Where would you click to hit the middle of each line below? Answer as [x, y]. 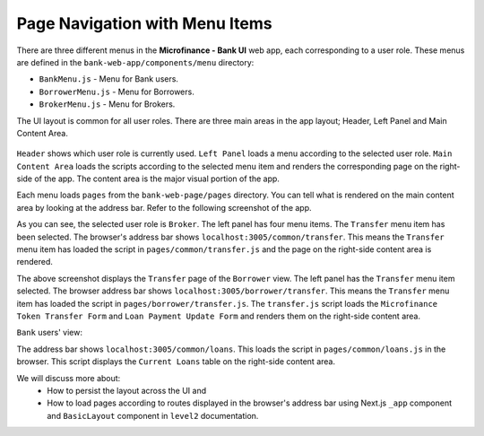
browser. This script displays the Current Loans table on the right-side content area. [176, 362]
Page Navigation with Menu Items [144, 23]
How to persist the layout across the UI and [126, 390]
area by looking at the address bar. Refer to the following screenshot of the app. [164, 207]
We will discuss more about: [69, 378]
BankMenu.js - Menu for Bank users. [109, 79]
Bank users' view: [49, 333]
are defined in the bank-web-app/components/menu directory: [135, 62]
